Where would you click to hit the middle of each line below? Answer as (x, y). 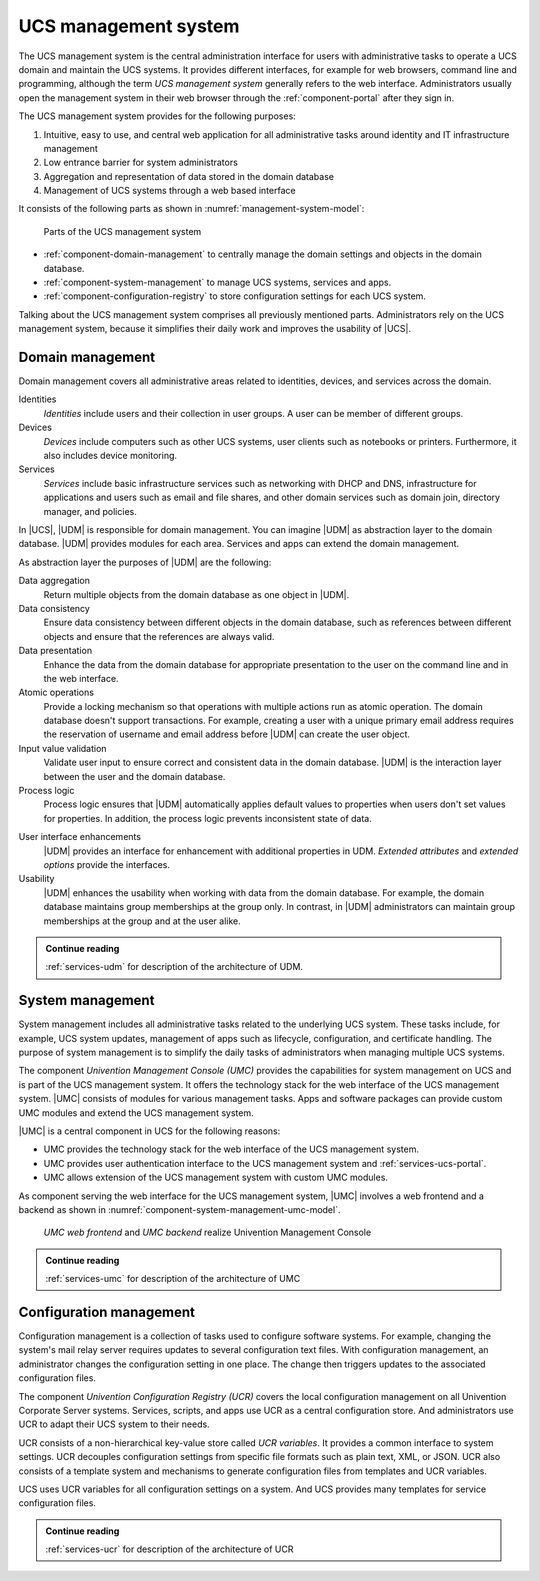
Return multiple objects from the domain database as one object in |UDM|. (196, 594)
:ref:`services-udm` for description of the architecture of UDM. (174, 967)
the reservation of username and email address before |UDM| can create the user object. (226, 734)
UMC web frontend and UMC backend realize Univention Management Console (207, 1232)
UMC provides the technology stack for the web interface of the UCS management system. (231, 1149)
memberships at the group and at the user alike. (142, 921)
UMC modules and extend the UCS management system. (136, 1112)
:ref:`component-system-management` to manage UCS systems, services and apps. (217, 282)
